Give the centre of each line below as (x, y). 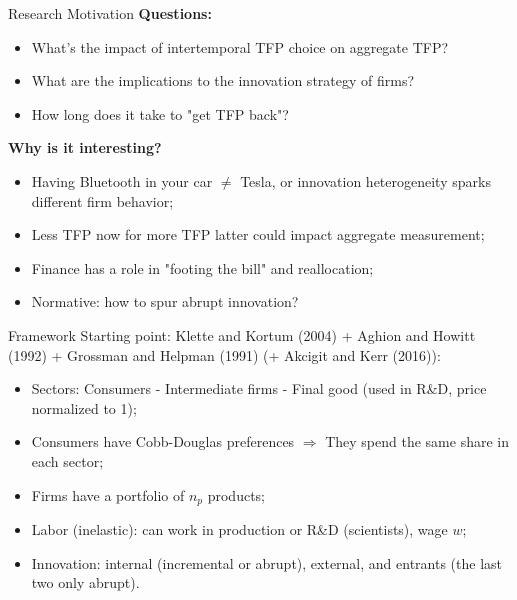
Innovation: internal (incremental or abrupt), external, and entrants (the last (267, 562)
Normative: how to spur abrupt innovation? (165, 301)
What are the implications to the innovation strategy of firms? (223, 80)
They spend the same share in (417, 441)
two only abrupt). (85, 582)
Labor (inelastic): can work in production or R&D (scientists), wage (239, 528)
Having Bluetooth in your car (122, 180)
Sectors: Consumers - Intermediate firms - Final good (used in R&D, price (259, 388)
